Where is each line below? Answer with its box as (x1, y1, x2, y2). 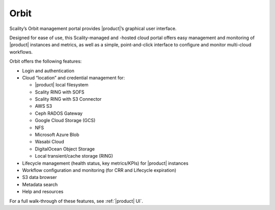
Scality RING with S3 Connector (35, 96, 102, 102)
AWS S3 (35, 103, 52, 109)
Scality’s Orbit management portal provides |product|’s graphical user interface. (9, 25, 177, 32)
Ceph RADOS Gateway (35, 110, 83, 116)
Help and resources (22, 189, 64, 195)
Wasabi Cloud (35, 139, 64, 145)
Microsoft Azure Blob (35, 132, 79, 138)
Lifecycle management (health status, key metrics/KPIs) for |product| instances (22, 160, 188, 166)
